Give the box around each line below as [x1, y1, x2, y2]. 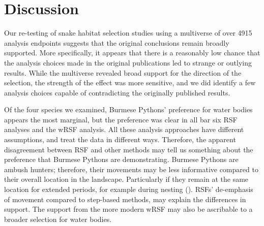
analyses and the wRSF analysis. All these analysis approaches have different [4, 124, 244, 135]
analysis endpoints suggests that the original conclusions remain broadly [4, 37, 229, 48]
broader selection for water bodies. [4, 213, 112, 224]
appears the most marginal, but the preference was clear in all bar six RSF [4, 114, 238, 124]
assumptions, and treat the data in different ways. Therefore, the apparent [4, 134, 236, 145]
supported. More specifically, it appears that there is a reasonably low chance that [4, 47, 260, 58]
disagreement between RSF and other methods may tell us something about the [4, 144, 253, 154]
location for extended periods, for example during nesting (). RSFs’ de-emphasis [4, 184, 253, 195]
